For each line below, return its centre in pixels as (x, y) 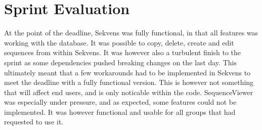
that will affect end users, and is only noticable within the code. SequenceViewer (129, 92)
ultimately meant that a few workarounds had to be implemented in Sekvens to (127, 72)
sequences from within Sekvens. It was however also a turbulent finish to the (122, 52)
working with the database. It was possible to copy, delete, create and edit (119, 42)
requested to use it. (34, 122)
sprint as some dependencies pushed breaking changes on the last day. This (120, 62)
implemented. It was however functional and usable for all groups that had (120, 112)
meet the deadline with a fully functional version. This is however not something (129, 82)
